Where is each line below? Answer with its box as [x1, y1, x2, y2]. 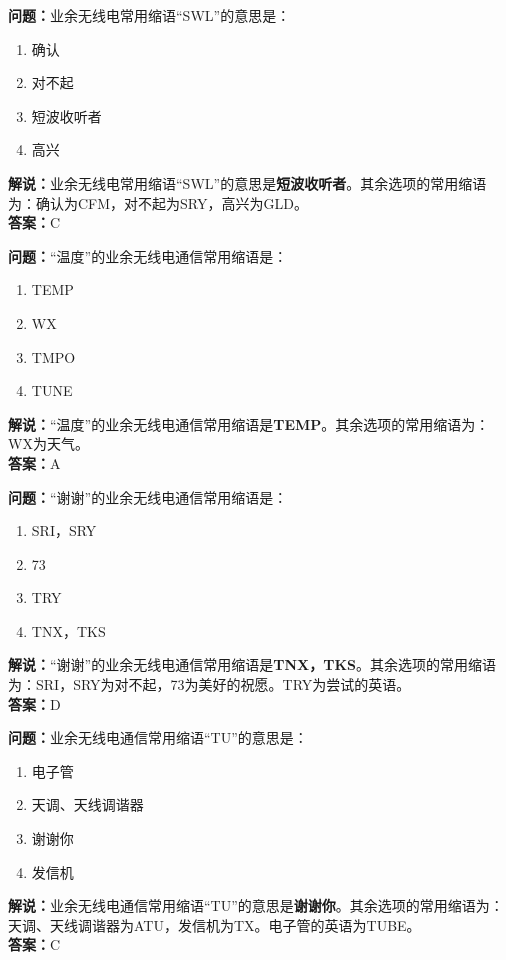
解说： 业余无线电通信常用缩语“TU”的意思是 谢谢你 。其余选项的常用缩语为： [8, 895, 504, 916]
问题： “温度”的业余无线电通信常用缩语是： [8, 245, 288, 266]
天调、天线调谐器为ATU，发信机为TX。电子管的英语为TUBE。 [8, 914, 421, 935]
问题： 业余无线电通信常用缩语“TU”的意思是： [8, 727, 308, 748]
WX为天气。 [8, 433, 89, 454]
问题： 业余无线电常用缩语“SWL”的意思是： [8, 5, 291, 25]
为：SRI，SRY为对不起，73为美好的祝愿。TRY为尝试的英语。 [8, 674, 411, 695]
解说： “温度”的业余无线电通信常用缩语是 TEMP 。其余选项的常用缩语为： [8, 413, 490, 434]
